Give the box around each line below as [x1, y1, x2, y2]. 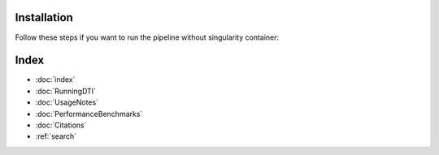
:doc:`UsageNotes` [35, 97, 99, 107]
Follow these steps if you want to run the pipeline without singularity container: [15, 32, 280, 42]
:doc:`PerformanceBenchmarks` [35, 109, 143, 118]
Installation [15, 11, 73, 24]
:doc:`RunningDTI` [35, 86, 97, 96]
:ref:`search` [35, 131, 77, 141]
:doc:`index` [35, 75, 76, 84]
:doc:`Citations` [35, 120, 87, 130]
